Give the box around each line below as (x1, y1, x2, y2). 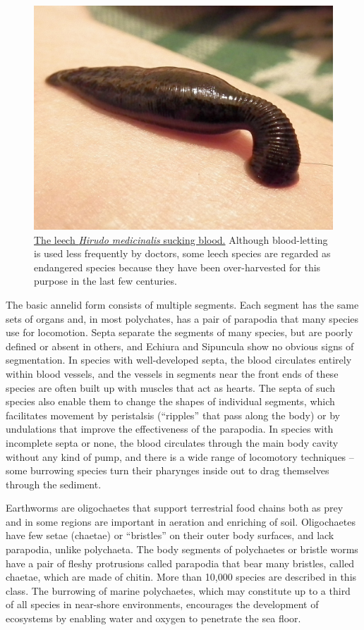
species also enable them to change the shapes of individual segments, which (6, 394, 335, 409)
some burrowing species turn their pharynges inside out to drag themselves (6, 463, 329, 478)
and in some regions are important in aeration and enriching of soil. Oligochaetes (6, 514, 356, 529)
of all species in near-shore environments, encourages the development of (6, 597, 319, 612)
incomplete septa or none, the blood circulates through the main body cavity (6, 435, 339, 450)
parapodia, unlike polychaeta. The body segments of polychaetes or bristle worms (6, 542, 358, 557)
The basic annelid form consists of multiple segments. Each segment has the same (6, 297, 359, 311)
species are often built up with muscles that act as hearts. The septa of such (6, 380, 335, 395)
